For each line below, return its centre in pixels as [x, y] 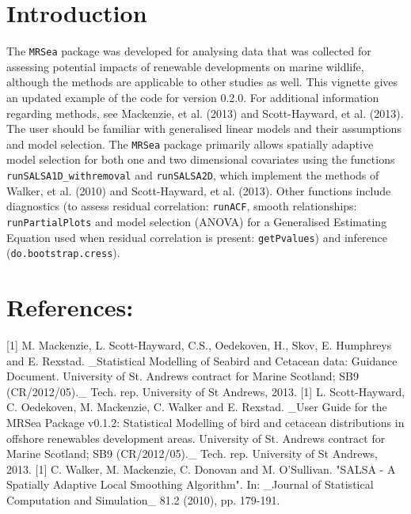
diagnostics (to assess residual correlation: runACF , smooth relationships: [182, 206]
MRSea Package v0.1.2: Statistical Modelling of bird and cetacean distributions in [205, 422]
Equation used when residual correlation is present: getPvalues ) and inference [197, 237]
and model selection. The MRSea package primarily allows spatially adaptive [190, 144]
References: [70, 307]
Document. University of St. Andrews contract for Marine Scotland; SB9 [183, 376]
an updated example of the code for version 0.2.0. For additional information [193, 97]
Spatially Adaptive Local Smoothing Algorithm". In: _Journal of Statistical [190, 484]
